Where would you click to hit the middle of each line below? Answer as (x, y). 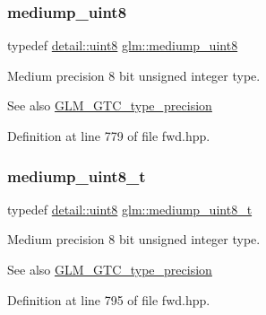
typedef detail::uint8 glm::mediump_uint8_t (130, 209)
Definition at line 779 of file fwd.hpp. (109, 136)
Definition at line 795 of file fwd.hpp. (109, 299)
